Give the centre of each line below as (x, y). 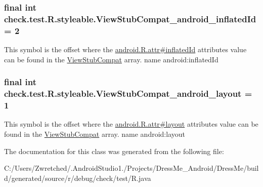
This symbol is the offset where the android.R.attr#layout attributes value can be (131, 124)
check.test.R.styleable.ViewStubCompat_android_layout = (128, 93)
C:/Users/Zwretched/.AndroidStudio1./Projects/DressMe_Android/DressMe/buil (131, 168)
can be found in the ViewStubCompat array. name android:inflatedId (111, 59)
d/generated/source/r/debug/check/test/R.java (78, 178)
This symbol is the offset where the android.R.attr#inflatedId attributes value (125, 49)
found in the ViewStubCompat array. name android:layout (95, 134)
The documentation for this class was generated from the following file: (114, 151)
